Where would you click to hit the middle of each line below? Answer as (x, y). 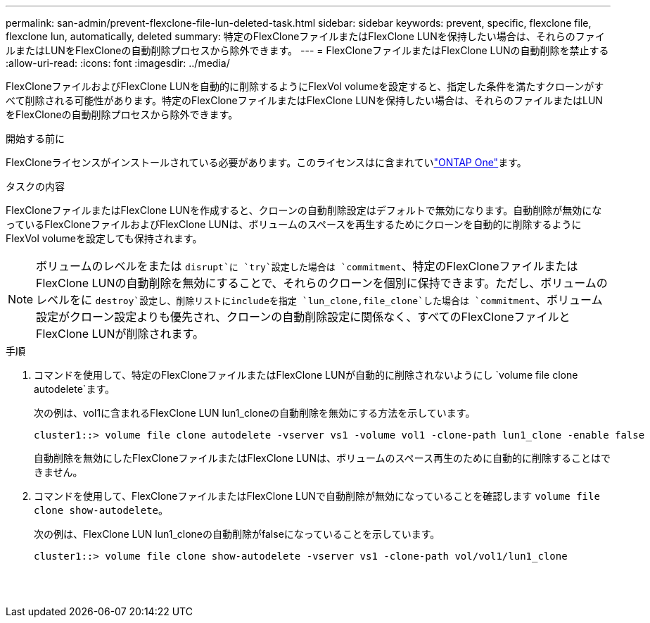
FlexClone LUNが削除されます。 (120, 334)
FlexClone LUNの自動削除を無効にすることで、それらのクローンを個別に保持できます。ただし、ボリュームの (322, 283)
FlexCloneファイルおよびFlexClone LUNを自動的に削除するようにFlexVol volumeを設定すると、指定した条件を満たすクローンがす (305, 86)
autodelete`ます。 (74, 389)
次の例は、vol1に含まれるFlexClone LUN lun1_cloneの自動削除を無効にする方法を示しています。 (255, 413)
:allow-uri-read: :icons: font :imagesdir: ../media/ (118, 63)
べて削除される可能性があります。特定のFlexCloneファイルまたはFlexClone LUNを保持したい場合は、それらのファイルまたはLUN (304, 100)
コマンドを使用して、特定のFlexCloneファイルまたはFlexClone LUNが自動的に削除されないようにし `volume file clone (306, 375)
